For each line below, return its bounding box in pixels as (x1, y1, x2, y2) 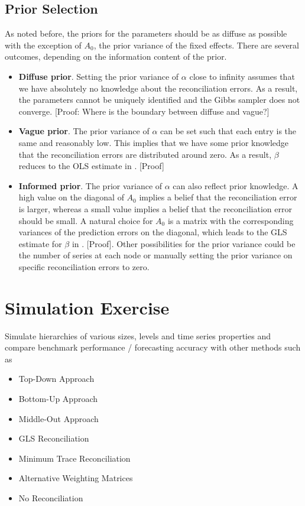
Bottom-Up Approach (18, 392, 98, 404)
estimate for (18, 237, 62, 249)
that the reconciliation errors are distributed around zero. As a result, (18, 148, 272, 160)
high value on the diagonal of (18, 191, 124, 203)
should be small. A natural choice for (18, 214, 153, 226)
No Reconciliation (18, 491, 83, 504)
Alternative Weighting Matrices (18, 472, 133, 484)
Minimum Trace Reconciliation (18, 452, 131, 464)
